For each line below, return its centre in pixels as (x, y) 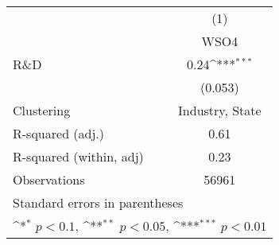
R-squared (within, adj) (78, 156)
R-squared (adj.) (59, 133)
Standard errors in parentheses (98, 202)
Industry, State (220, 110)
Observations (49, 179)
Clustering (42, 110)
